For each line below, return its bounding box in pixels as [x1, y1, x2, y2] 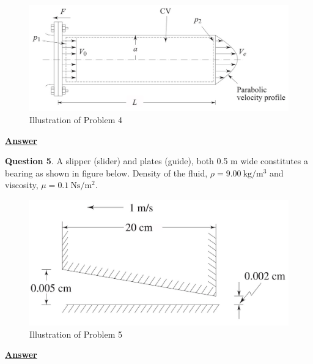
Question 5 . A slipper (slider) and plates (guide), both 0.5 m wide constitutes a [5, 154, 309, 167]
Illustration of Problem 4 [29, 113, 123, 126]
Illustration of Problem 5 [29, 327, 123, 340]
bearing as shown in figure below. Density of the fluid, [5, 166, 208, 179]
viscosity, [5, 178, 39, 191]
